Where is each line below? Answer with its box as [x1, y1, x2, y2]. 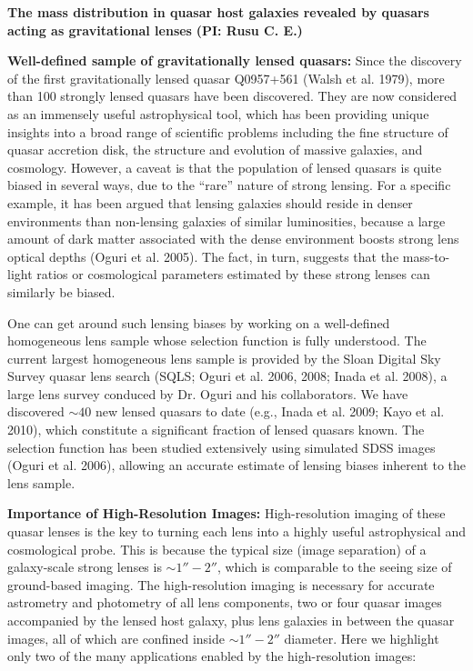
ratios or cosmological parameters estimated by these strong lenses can [36, 265, 430, 284]
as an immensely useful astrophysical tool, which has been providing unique [7, 104, 429, 123]
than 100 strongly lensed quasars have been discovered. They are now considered [7, 86, 458, 105]
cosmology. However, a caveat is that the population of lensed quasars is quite [7, 157, 442, 176]
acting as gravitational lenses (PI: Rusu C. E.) [7, 20, 303, 39]
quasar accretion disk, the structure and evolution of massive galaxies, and [7, 140, 423, 159]
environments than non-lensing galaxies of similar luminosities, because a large [7, 211, 446, 230]
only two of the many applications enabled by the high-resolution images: [7, 646, 417, 666]
